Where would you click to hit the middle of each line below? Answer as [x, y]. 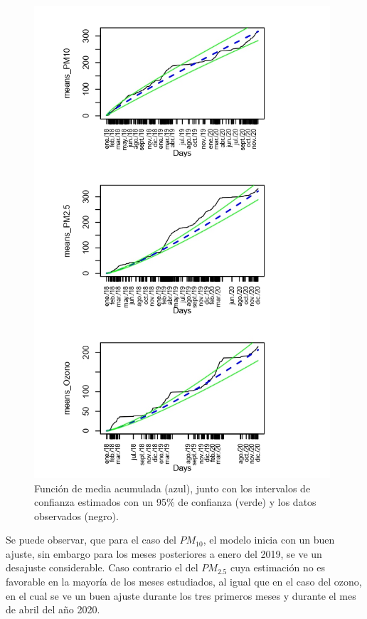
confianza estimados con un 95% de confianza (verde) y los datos [175, 502]
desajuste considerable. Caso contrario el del [102, 567]
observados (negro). [76, 515]
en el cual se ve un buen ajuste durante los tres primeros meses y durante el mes [181, 595]
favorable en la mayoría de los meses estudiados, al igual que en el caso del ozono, [184, 582]
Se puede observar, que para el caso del [91, 540]
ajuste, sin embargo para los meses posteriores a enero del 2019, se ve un [164, 553]
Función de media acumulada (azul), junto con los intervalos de [172, 488]
